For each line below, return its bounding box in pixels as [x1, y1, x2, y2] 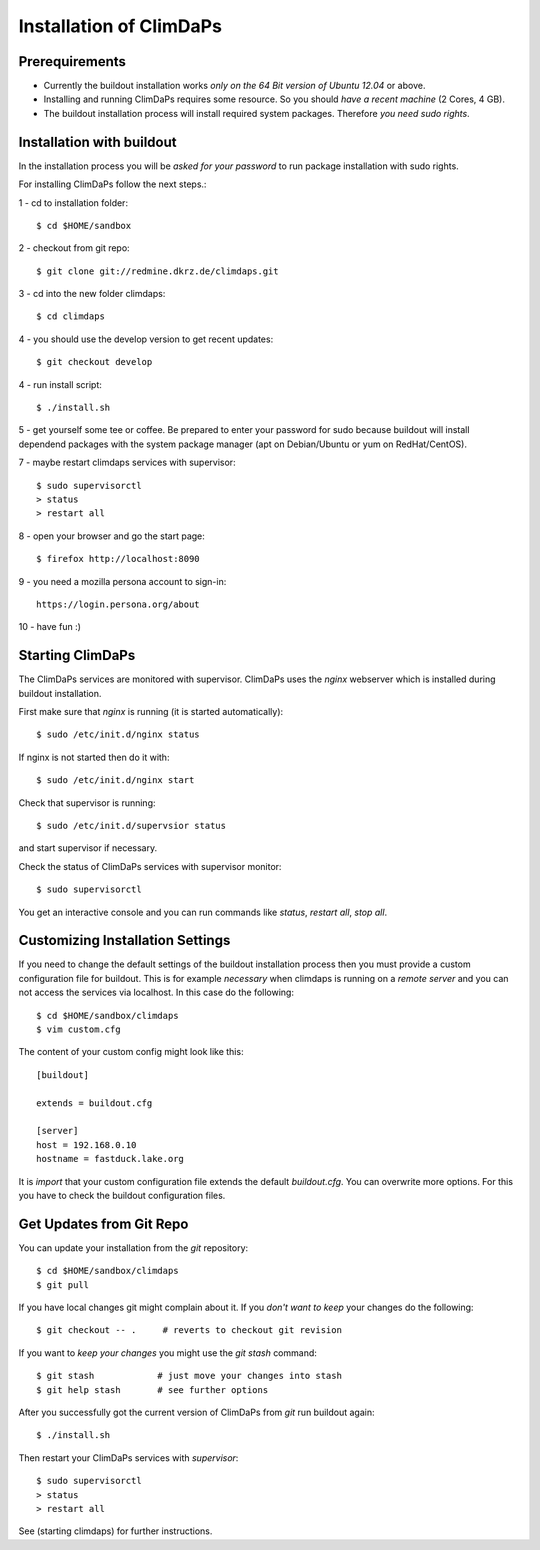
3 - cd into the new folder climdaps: [18, 288, 166, 300]
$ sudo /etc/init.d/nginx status [36, 729, 200, 740]
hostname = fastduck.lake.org [36, 1153, 185, 1165]
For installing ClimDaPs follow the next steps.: [18, 178, 207, 190]
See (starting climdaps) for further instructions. [18, 1525, 213, 1537]
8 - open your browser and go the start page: [18, 530, 205, 542]
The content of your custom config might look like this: [18, 1046, 244, 1058]
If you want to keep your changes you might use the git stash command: [18, 1346, 317, 1359]
